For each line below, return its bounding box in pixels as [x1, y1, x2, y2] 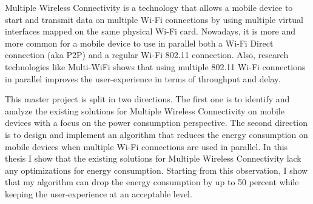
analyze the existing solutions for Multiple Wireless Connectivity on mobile [5, 104, 284, 117]
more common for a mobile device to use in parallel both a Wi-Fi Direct [5, 36, 274, 49]
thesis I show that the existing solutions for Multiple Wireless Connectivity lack [5, 152, 301, 165]
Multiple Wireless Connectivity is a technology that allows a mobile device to [5, 1, 293, 13]
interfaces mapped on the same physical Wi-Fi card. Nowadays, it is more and [5, 25, 295, 38]
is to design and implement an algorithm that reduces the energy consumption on [5, 128, 308, 140]
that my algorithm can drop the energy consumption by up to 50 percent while [5, 176, 299, 188]
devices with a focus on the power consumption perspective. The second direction [5, 116, 308, 129]
